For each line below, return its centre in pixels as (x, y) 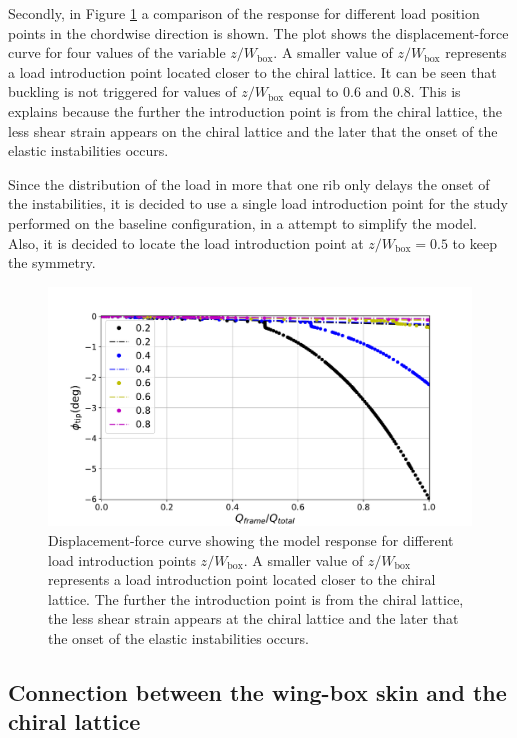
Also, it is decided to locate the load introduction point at (186, 242)
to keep (474, 242)
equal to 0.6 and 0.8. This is (374, 91)
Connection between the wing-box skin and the (257, 692)
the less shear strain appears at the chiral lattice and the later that (253, 618)
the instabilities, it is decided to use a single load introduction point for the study (258, 203)
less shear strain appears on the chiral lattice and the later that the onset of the (253, 130)
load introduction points (122, 559)
